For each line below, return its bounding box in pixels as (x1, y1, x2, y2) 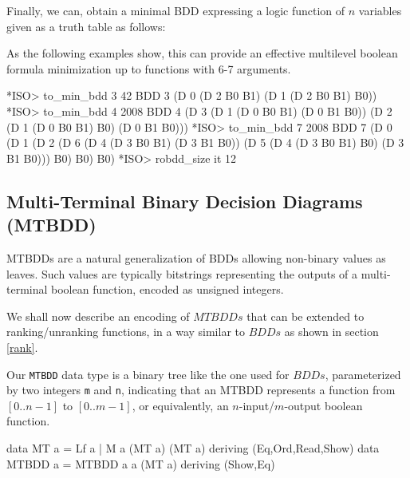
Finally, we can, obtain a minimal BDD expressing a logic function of (6, 2, 345, 18)
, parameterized (325, 365, 401, 382)
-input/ (239, 397, 275, 413)
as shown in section (284, 323, 379, 340)
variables (358, 2, 402, 18)
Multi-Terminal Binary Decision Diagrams (6, 188, 363, 213)
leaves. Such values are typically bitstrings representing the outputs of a (6, 265, 358, 282)
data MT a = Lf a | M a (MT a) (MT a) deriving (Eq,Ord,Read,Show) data (6, 440, 380, 456)
